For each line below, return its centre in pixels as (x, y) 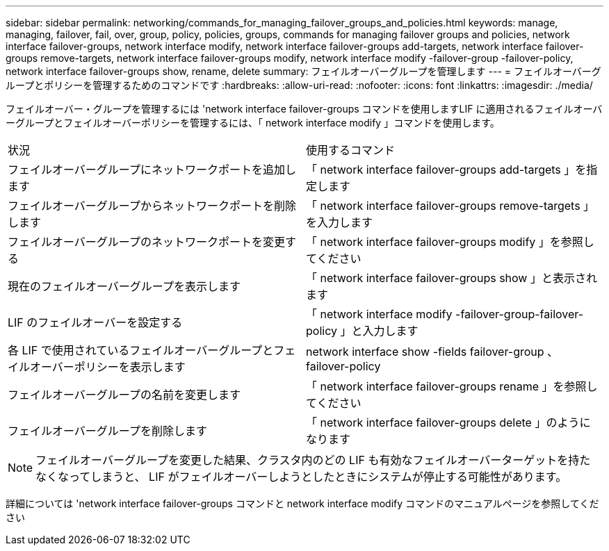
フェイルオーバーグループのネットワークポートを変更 (146, 242)
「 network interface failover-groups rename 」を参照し (452, 386)
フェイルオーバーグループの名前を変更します (124, 395)
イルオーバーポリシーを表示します (97, 367)
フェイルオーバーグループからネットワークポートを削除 (152, 206)
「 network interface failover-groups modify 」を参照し (450, 242)
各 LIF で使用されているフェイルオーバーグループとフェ (152, 350)
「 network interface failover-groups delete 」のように (448, 422)
